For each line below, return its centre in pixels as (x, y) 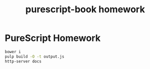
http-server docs (23, 61)
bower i (13, 52)
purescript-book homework (85, 9)
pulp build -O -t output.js (35, 56)
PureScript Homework (53, 38)
